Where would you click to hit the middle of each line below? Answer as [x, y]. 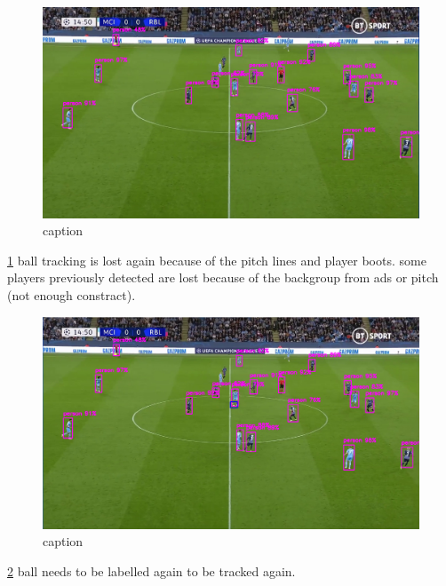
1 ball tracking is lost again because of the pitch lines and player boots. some [217, 260]
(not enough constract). [72, 295]
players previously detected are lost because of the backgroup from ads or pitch [223, 277]
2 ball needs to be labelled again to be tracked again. [151, 570]
